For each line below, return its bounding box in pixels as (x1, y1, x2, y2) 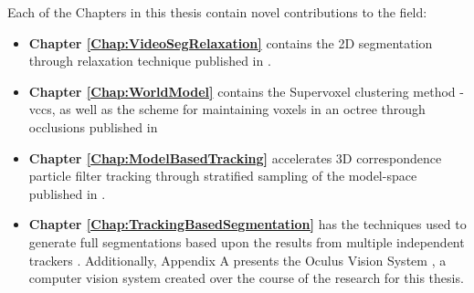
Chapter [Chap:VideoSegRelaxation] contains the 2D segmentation (28, 33, 433, 52)
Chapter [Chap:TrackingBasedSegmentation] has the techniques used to (28, 215, 467, 234)
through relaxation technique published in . (28, 51, 271, 70)
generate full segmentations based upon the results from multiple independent (28, 232, 465, 251)
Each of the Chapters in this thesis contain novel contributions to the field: (7, 3, 427, 21)
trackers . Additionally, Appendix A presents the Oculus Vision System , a (28, 250, 447, 269)
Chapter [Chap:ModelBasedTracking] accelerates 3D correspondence (28, 148, 442, 167)
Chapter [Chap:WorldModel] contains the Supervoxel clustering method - (28, 81, 464, 100)
